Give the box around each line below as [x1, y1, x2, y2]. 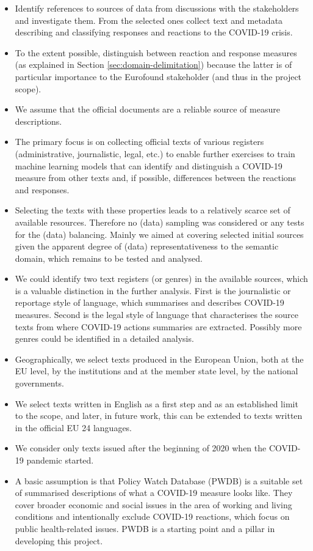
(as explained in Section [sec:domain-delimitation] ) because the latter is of [15, 58, 292, 71]
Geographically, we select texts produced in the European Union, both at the [15, 352, 304, 365]
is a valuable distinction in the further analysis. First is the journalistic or [15, 284, 291, 297]
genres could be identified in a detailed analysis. [15, 332, 194, 345]
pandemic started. [26, 454, 94, 466]
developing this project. [15, 534, 103, 547]
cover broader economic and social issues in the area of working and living [15, 498, 292, 511]
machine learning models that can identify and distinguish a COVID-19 [15, 159, 282, 172]
